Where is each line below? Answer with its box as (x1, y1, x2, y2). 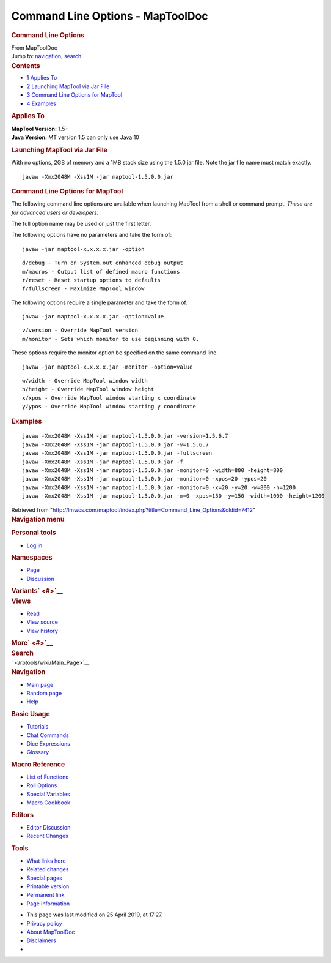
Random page (26, 689, 62, 697)
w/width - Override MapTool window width (22, 377, 148, 384)
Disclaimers (26, 937, 56, 944)
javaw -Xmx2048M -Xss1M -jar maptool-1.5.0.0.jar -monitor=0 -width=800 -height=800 (22, 467, 283, 474)
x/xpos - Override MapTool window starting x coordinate (22, 394, 197, 401)
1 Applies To (26, 74, 57, 81)
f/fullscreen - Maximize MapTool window (22, 285, 145, 292)
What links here (26, 857, 67, 864)
